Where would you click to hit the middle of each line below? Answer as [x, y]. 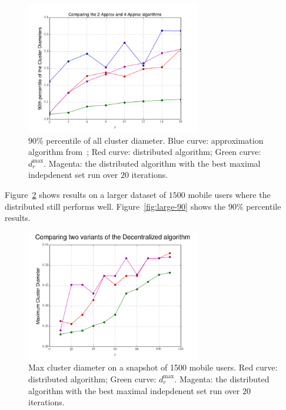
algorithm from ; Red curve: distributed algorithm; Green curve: [145, 152]
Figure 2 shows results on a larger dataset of [86, 194]
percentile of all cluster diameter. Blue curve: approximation [155, 140]
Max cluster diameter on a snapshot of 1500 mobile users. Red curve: [153, 367]
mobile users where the [229, 194]
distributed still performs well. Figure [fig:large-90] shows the [115, 206]
